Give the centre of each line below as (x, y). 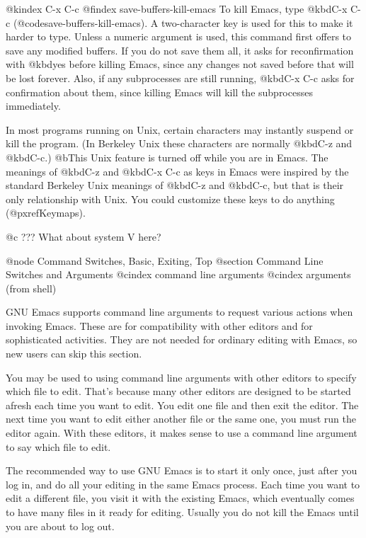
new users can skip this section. (74, 354)
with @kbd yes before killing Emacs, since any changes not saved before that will (180, 64)
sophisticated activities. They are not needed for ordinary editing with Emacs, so (182, 339)
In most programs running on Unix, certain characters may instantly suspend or (180, 129)
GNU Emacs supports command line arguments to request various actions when (179, 312)
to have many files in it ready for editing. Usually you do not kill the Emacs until (182, 512)
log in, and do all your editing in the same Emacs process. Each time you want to (183, 484)
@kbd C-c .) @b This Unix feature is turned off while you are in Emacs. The (167, 157)
